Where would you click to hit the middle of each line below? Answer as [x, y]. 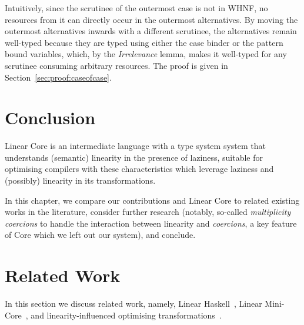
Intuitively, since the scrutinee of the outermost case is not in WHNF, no [136, 8]
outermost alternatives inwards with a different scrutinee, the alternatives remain [151, 31]
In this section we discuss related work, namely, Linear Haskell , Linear [133, 304]
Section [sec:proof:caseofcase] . [58, 77]
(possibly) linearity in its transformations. [80, 180]
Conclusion [50, 117]
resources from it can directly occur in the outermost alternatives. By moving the [151, 19]
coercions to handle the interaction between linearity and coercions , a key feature [151, 223]
